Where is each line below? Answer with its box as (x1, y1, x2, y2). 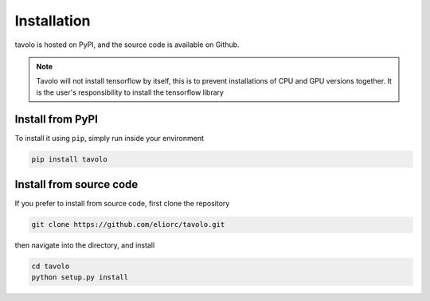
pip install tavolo (31, 154, 107, 163)
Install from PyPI (14, 112, 99, 126)
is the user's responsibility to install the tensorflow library (36, 88, 225, 97)
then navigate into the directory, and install (14, 240, 155, 250)
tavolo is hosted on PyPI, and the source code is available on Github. (14, 40, 240, 49)
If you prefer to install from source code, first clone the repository (14, 199, 230, 209)
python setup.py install (31, 273, 129, 282)
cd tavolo (31, 262, 70, 271)
